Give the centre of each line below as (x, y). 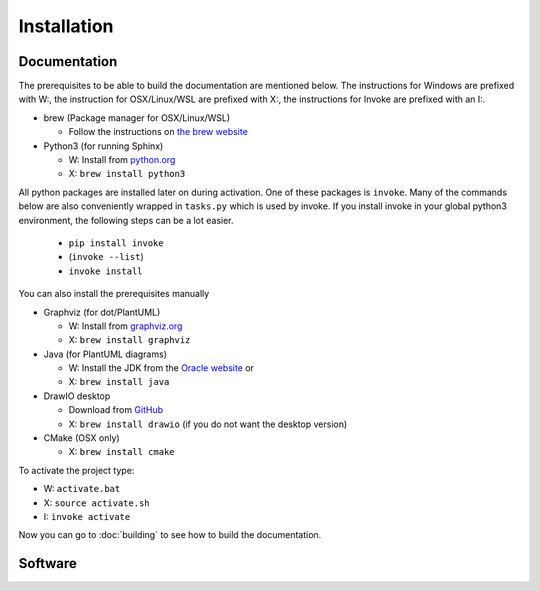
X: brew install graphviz (129, 340)
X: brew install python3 (127, 174)
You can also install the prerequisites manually (114, 294)
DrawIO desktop (77, 396)
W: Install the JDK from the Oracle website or (161, 368)
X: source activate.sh (96, 502)
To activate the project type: (76, 470)
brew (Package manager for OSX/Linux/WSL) (137, 117)
